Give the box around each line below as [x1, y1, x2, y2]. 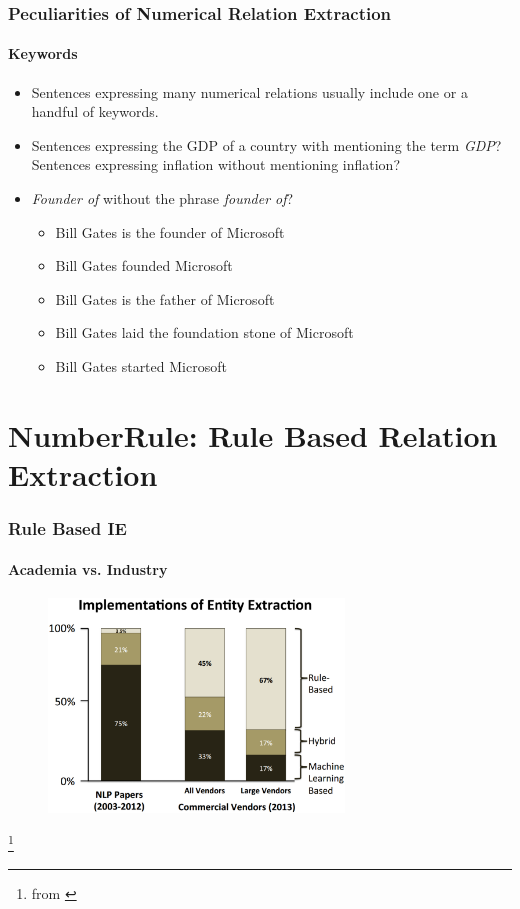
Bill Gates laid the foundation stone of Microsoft [55, 322, 354, 343]
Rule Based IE [8, 516, 127, 541]
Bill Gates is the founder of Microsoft [55, 221, 285, 242]
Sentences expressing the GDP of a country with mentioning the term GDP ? [31, 134, 502, 155]
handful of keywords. [31, 101, 159, 122]
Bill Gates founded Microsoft [55, 255, 233, 276]
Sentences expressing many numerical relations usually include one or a [31, 81, 468, 102]
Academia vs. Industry [8, 558, 168, 579]
